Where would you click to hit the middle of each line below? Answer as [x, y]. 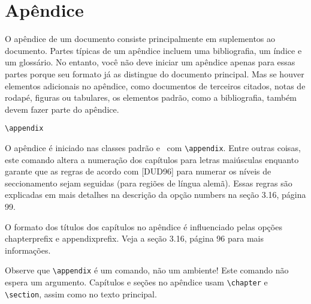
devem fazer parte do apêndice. [62, 109]
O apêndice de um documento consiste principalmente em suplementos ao [140, 39]
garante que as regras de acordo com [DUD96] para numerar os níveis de [138, 171]
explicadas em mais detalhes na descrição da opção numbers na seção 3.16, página [155, 195]
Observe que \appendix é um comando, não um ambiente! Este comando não [147, 270]
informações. [28, 250]
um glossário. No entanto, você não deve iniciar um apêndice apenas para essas [150, 62]
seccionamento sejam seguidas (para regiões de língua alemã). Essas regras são [149, 183]
